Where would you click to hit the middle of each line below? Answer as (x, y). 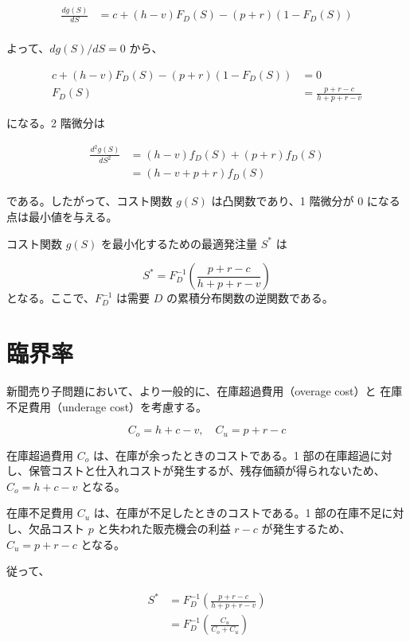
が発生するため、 (306, 528)
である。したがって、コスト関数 (90, 201)
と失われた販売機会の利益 (164, 528)
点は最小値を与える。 (62, 217)
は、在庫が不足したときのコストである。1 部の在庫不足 (238, 513)
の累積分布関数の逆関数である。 (250, 298)
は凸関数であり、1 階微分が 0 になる (306, 201)
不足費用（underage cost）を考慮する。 (107, 406)
